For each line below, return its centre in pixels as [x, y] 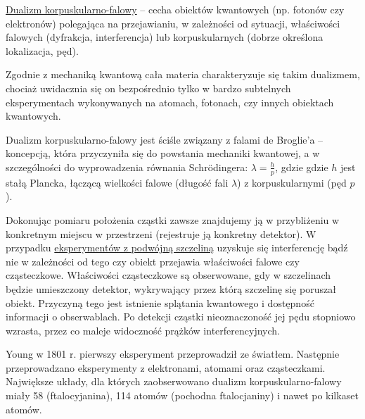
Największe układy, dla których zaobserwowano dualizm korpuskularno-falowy [174, 381]
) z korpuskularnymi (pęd [292, 182]
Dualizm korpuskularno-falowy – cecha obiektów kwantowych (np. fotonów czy [175, 9]
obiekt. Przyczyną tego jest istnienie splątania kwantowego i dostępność [160, 302]
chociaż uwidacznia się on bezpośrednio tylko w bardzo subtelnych [148, 88]
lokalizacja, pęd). [42, 50]
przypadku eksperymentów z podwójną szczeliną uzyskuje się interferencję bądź [177, 248]
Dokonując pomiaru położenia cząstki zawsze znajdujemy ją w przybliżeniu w [173, 219]
